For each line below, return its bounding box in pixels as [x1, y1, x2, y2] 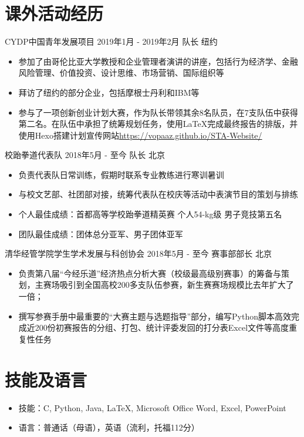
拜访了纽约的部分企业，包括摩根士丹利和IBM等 [18, 86, 200, 98]
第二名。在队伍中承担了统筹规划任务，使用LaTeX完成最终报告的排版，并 [18, 117, 298, 130]
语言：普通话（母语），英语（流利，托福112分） [18, 421, 200, 433]
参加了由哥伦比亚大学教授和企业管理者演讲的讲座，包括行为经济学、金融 [18, 55, 298, 67]
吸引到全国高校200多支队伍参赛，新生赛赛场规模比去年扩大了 [59, 278, 294, 291]
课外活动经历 [5, 1, 104, 25]
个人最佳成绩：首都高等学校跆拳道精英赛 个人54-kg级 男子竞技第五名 [18, 208, 282, 220]
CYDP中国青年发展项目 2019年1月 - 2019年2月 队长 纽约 [5, 35, 218, 48]
